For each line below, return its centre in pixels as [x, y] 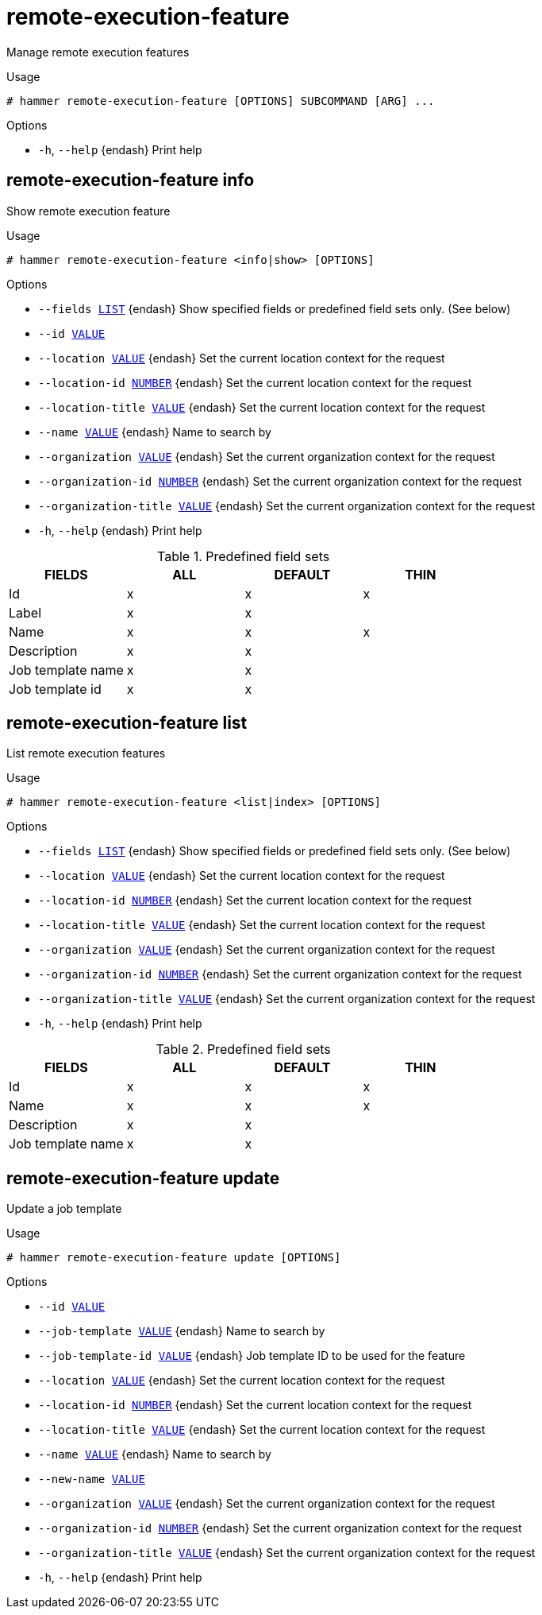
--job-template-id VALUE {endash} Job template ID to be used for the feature [252, 1356]
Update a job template [64, 1209]
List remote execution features [86, 753]
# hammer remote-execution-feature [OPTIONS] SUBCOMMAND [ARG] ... [221, 101]
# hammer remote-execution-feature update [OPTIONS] [174, 1258]
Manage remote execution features [98, 52]
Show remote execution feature [88, 211]
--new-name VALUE [92, 1479]
